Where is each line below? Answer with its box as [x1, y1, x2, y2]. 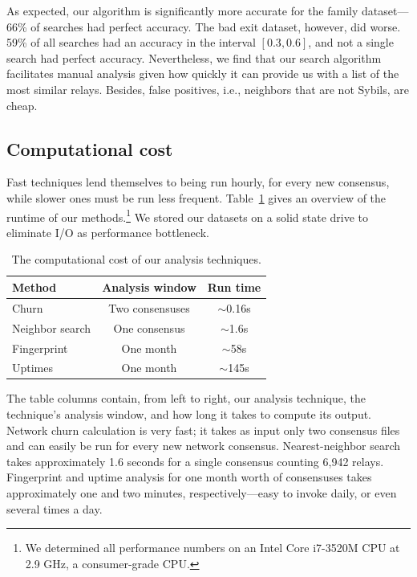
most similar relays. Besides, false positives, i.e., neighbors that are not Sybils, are [6, 80, 410, 97]
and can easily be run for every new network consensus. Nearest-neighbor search [6, 437, 401, 454]
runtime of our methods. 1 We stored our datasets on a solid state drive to [6, 206, 368, 225]
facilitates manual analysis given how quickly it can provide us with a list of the [6, 65, 399, 82]
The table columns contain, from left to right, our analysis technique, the [6, 390, 366, 407]
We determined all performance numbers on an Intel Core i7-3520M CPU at [25, 539, 400, 556]
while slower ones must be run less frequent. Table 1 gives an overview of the [6, 189, 387, 206]
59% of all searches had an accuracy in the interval [6, 34, 256, 51]
